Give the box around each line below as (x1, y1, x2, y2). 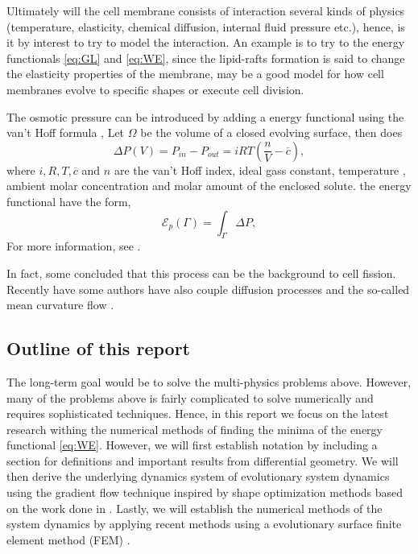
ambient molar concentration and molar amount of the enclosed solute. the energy (6, 177, 412, 194)
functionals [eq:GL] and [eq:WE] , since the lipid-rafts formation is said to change (6, 49, 405, 66)
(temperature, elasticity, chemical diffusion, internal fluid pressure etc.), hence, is (6, 18, 405, 35)
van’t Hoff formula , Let (6, 124, 125, 141)
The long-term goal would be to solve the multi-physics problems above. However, (6, 373, 412, 390)
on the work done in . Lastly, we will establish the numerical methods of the (6, 499, 383, 516)
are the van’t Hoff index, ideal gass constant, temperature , (114, 161, 406, 178)
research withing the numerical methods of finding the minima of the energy (6, 420, 383, 437)
